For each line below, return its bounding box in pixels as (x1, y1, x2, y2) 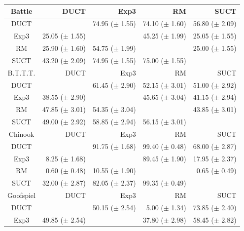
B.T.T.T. (7, 67, 35, 77)
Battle (10, 5, 33, 16)
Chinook (8, 128, 35, 139)
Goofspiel (7, 190, 35, 200)
